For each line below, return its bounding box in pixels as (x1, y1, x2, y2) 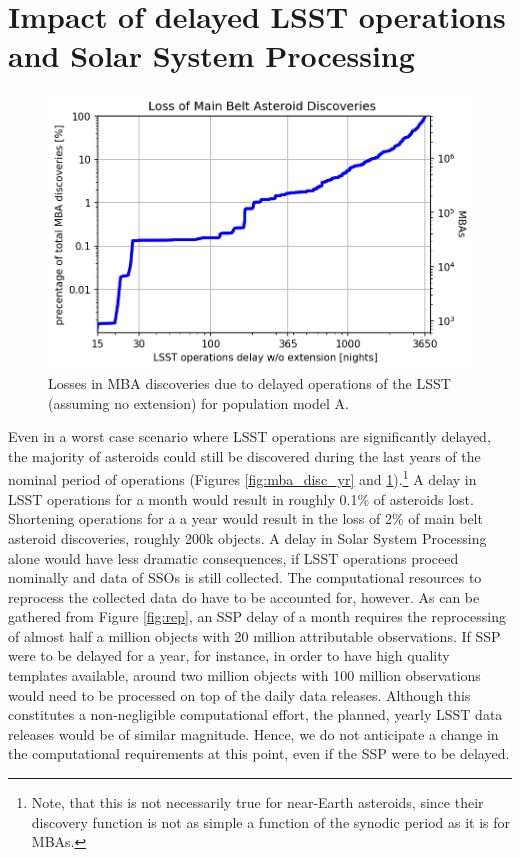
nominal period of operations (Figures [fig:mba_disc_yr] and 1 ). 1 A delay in (8, 466, 477, 490)
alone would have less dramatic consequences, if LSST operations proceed (8, 547, 459, 568)
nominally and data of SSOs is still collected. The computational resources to (8, 567, 482, 588)
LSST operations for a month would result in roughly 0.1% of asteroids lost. (8, 488, 474, 509)
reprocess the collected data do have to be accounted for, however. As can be (8, 586, 480, 607)
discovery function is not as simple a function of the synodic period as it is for (31, 811, 511, 832)
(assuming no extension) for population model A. (48, 392, 349, 413)
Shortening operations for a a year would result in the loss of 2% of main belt (8, 508, 483, 529)
